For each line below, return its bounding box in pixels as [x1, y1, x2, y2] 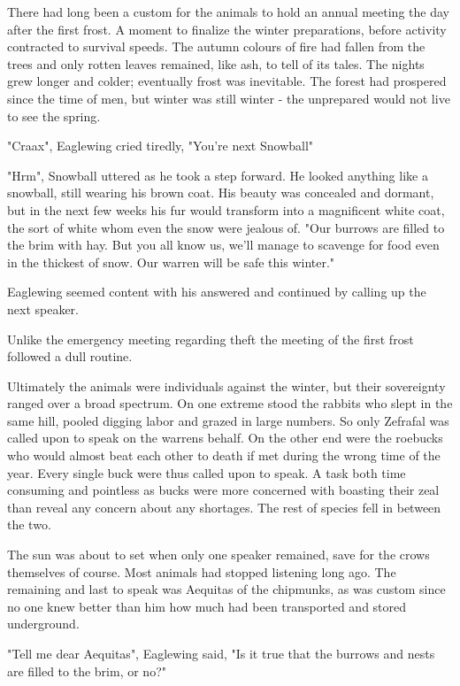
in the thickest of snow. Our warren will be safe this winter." [7, 252, 335, 271]
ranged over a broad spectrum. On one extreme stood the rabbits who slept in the [7, 394, 453, 412]
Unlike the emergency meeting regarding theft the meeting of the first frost [7, 329, 414, 348]
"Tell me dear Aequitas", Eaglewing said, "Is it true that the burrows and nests [7, 644, 435, 662]
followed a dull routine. [7, 347, 133, 366]
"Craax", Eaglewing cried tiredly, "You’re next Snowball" [7, 136, 314, 155]
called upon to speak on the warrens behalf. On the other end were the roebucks [7, 428, 443, 447]
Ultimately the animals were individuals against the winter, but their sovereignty [7, 376, 446, 395]
